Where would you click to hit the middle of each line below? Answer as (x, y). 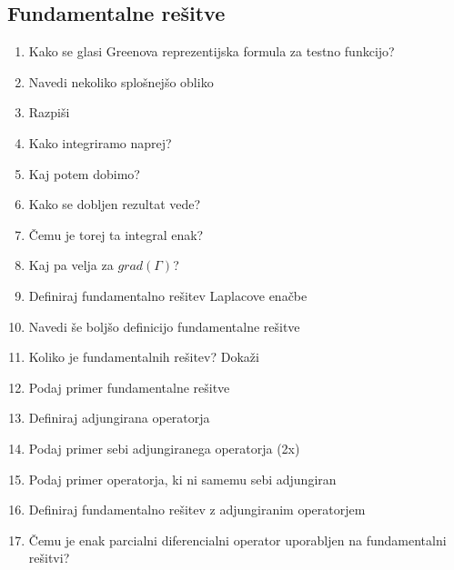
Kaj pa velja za (71, 265)
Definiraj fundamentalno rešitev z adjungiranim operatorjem (197, 510)
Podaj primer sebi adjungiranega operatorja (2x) (164, 448)
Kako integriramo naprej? (100, 142)
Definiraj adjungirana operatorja (119, 418)
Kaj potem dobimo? (84, 173)
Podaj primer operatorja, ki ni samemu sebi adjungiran (182, 479)
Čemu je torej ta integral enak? (116, 234)
